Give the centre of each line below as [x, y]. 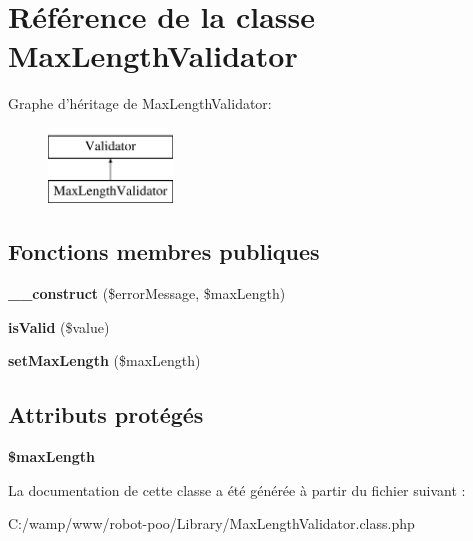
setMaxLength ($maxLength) [104, 360]
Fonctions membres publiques [164, 251]
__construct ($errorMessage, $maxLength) [147, 293]
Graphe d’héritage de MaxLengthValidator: [140, 103]
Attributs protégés [106, 414]
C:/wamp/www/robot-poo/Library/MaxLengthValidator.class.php [211, 523]
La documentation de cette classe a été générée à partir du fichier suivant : [237, 489]
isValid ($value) [59, 326]
